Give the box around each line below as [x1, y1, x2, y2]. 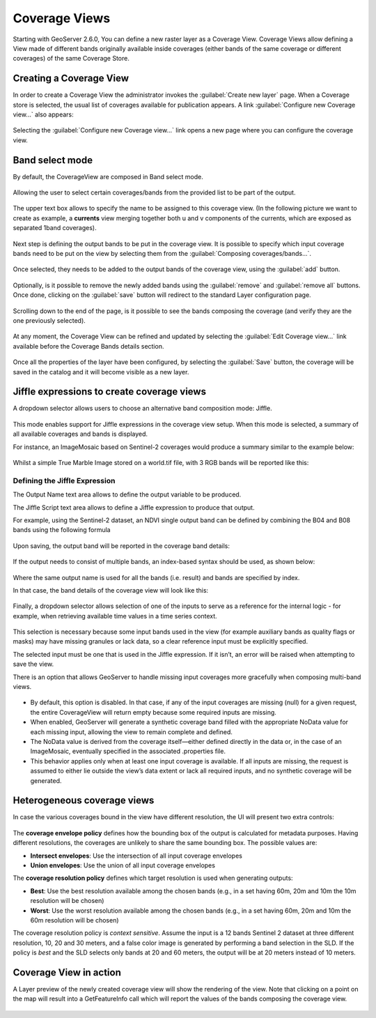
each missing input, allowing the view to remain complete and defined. [30, 727, 233, 736]
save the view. [13, 660, 54, 669]
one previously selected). [13, 317, 86, 324]
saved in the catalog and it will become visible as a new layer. [13, 367, 189, 376]
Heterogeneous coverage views [13, 795, 155, 807]
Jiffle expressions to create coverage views [13, 386, 207, 397]
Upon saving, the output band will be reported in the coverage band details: [13, 541, 230, 550]
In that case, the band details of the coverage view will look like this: [13, 586, 209, 594]
